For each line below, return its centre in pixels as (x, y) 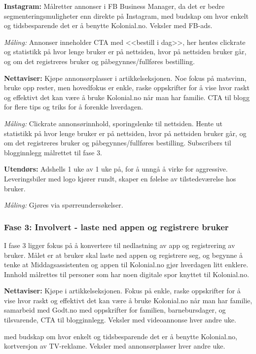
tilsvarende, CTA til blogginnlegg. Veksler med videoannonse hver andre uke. (120, 320)
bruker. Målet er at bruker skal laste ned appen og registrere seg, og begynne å (123, 255)
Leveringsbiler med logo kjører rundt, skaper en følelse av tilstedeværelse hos (120, 178)
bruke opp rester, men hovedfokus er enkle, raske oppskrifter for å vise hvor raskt (127, 88)
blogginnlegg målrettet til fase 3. (53, 152)
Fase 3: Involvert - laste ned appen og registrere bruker (116, 227)
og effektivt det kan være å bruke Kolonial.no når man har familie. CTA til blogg (127, 97)
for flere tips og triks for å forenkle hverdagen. (73, 107)
